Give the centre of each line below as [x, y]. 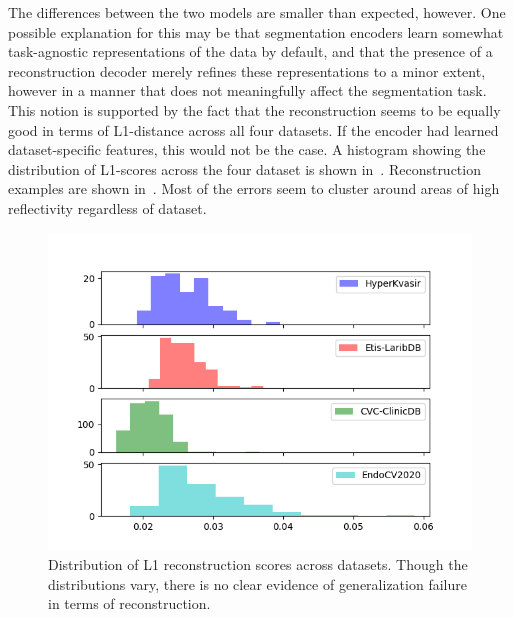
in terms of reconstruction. [129, 603]
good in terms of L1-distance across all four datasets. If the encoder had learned [253, 129]
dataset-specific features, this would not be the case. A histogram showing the [247, 149]
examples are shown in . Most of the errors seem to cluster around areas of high [254, 188]
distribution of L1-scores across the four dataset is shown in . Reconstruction [244, 168]
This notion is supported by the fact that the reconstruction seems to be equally [254, 109]
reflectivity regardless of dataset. [107, 207]
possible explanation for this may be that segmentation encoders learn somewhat [256, 31]
